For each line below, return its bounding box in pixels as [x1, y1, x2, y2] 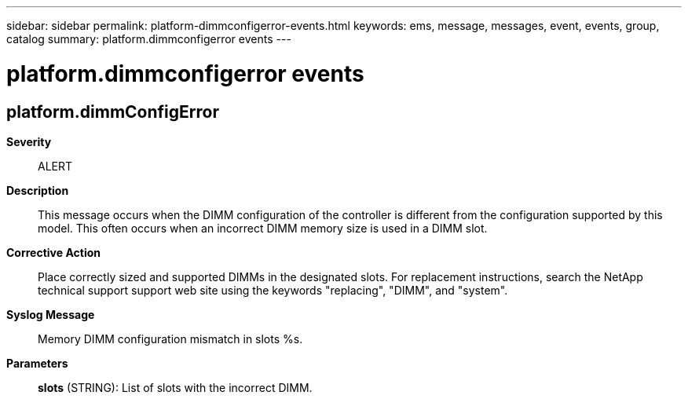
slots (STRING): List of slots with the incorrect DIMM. [38, 380, 313, 394]
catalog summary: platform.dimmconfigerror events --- [6, 32, 291, 46]
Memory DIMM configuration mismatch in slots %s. [38, 331, 303, 346]
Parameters [6, 356, 68, 370]
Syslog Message [6, 307, 95, 321]
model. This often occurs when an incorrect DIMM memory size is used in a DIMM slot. [38, 221, 488, 235]
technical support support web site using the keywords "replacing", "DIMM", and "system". [38, 283, 508, 297]
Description [6, 183, 69, 197]
